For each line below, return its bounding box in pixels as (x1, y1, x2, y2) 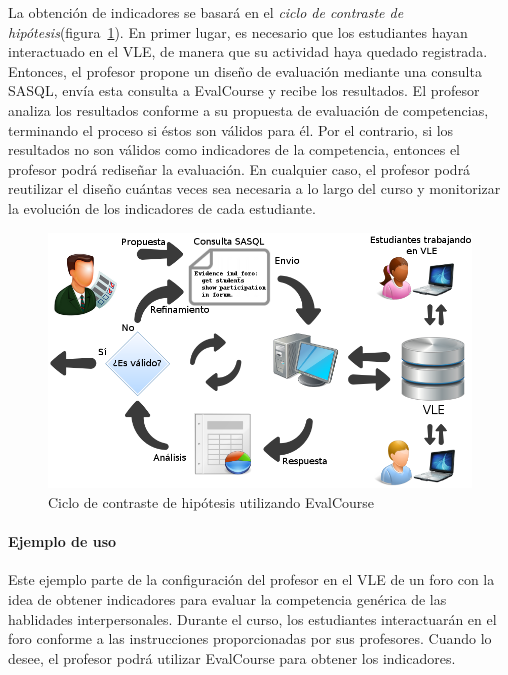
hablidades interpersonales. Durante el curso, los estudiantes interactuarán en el (8, 608, 497, 629)
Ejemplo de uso (8, 531, 117, 552)
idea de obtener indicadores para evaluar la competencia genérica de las (8, 588, 447, 609)
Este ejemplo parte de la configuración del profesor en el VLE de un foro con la (8, 569, 495, 590)
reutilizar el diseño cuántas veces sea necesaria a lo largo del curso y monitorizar (8, 178, 501, 199)
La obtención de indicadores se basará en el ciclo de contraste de (8, 2, 404, 22)
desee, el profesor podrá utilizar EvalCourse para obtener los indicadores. (8, 647, 456, 668)
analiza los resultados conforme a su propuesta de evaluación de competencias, (8, 99, 489, 120)
